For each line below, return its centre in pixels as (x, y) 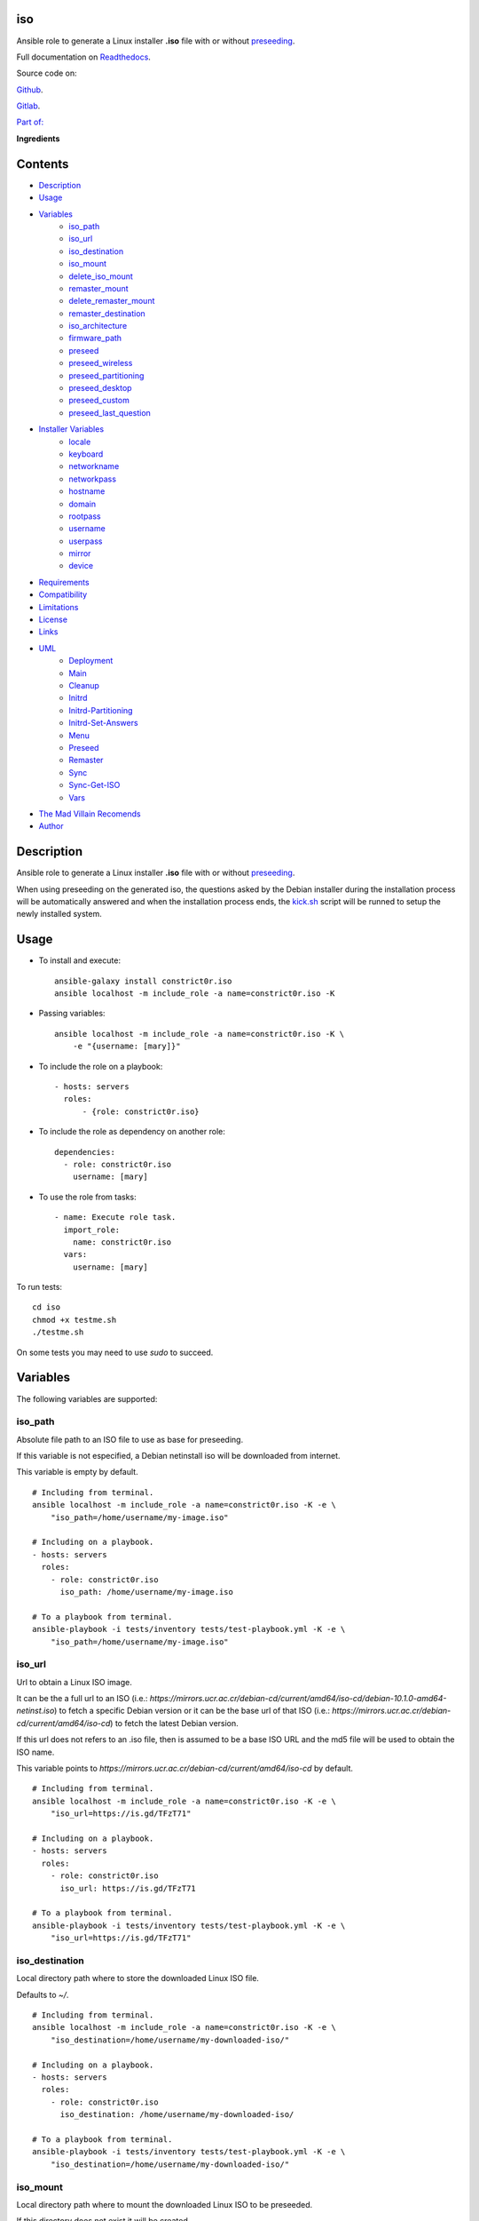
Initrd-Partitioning (101, 710)
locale (80, 442)
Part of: (30, 122)
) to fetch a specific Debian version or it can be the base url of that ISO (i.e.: (192, 1711)
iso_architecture (98, 326)
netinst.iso (35, 1711)
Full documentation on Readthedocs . (83, 57)
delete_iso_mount (101, 276)
